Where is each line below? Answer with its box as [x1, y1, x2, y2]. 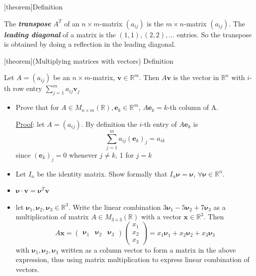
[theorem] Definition [4, 1, 63, 11]
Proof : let [15, 118, 45, 129]
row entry [12, 83, 42, 93]
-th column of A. [168, 102, 219, 112]
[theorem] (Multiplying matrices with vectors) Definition [4, 55, 173, 66]
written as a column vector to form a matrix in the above [61, 244, 236, 255]
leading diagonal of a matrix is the [4, 29, 116, 39]
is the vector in [173, 72, 219, 83]
